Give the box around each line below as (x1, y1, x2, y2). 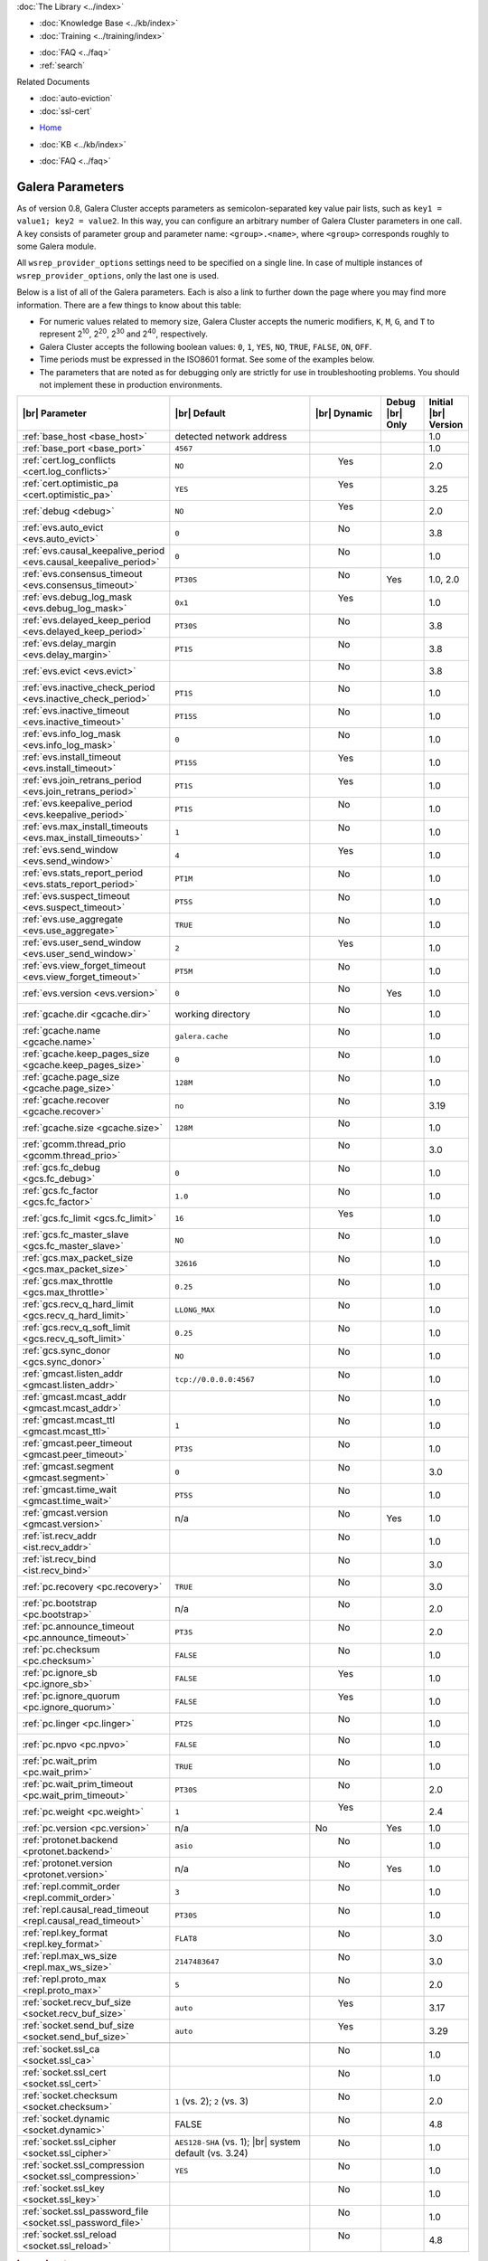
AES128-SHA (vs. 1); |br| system (174, 2135, 302, 2148)
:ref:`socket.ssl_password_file (22, 2205, 149, 2218)
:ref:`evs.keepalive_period (22, 797, 133, 809)
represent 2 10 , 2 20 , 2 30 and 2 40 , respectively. (39, 326, 208, 339)
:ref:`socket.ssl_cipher (22, 2135, 117, 2148)
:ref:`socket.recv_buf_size (22, 1996, 131, 2009)
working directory (174, 1008, 250, 1021)
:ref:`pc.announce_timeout (22, 1620, 135, 1632)
